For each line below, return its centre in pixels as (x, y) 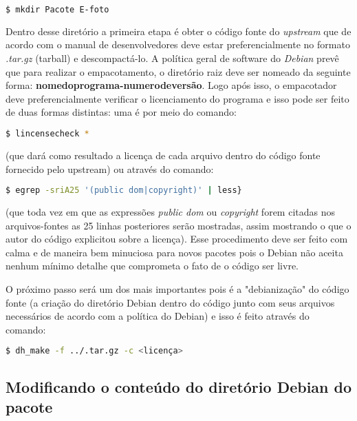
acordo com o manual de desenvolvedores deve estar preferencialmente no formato (178, 44)
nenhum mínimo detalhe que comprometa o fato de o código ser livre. (152, 266)
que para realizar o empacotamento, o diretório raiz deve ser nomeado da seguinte (178, 71)
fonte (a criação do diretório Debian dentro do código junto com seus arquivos (170, 302)
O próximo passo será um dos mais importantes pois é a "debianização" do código (177, 288)
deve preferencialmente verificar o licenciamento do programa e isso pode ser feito (177, 98)
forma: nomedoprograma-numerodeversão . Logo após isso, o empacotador (171, 85)
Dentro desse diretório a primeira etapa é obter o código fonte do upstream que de (178, 31)
